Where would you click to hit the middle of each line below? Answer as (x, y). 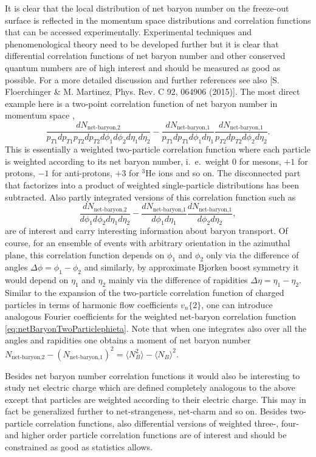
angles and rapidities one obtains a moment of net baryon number (128, 340)
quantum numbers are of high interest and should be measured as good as (143, 67)
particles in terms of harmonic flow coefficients (91, 304)
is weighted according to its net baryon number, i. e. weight (117, 161)
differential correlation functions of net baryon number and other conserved (145, 56)
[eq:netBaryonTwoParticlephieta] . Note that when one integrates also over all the (156, 328)
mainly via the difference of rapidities (178, 280)
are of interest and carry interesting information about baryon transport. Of (146, 231)
